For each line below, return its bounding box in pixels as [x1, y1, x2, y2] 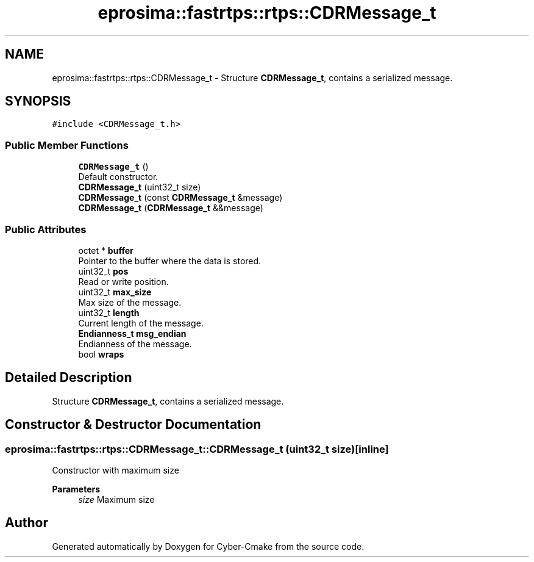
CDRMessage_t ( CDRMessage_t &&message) [78, 203, 263, 214]
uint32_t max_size [78, 286, 152, 297]
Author [5, 515, 48, 531]
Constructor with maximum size [52, 465, 179, 475]
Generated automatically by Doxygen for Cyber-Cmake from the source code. [52, 541, 365, 552]
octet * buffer [78, 245, 133, 256]
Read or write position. [78, 276, 169, 287]
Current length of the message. [78, 317, 204, 328]
